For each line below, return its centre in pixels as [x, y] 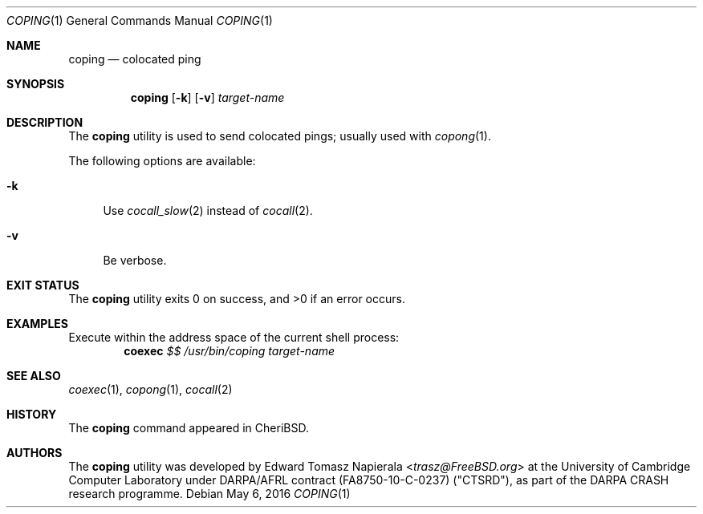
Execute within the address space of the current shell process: [234, 337]
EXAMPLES [37, 324]
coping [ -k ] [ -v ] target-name [207, 97]
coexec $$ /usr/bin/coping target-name [230, 351]
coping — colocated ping [135, 59]
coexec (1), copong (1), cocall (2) [150, 389]
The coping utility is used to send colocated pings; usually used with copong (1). [280, 136]
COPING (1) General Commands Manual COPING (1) [140, 20]
